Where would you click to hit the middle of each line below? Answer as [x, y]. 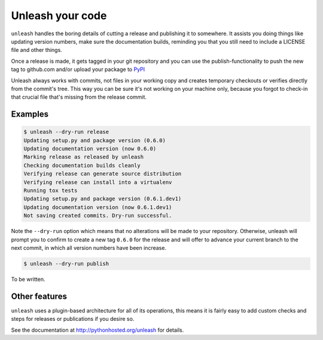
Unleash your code [59, 16]
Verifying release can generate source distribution [103, 174]
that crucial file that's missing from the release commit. [79, 97]
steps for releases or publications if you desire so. [73, 319]
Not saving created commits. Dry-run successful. [98, 216]
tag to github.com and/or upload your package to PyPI [78, 69]
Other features [39, 296]
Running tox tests [51, 191]
